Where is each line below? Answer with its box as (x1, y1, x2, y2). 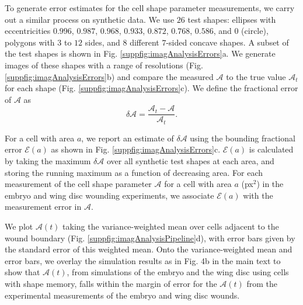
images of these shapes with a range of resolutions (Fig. (5, 58, 203, 71)
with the (243, 189, 273, 201)
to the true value (226, 70, 286, 82)
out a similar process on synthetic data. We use (5, 13, 175, 25)
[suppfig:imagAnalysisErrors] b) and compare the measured (5, 70, 214, 82)
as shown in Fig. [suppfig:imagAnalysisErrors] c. (51, 143, 221, 155)
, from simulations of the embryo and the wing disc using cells (67, 266, 289, 278)
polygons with (5, 36, 55, 48)
